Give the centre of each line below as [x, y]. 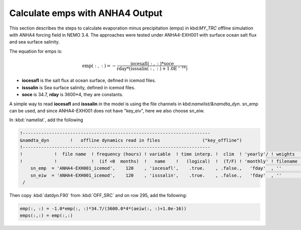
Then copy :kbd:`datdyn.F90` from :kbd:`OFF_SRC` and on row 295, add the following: [98, 195]
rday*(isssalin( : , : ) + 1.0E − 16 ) [152, 68]
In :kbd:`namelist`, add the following [46, 120]
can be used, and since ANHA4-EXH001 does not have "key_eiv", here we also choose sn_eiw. [107, 111]
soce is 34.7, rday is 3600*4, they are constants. [72, 95]
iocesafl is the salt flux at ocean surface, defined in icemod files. [89, 81]
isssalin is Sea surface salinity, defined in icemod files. [79, 87]
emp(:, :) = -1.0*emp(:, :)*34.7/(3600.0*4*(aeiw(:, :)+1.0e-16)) [103, 209]
